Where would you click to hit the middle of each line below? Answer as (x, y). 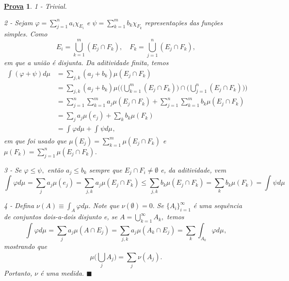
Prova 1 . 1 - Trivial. (35, 6)
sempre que (105, 169)
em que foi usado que (35, 140)
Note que (106, 205)
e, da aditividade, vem (193, 169)
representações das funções (184, 22)
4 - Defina (19, 205)
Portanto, (18, 273)
